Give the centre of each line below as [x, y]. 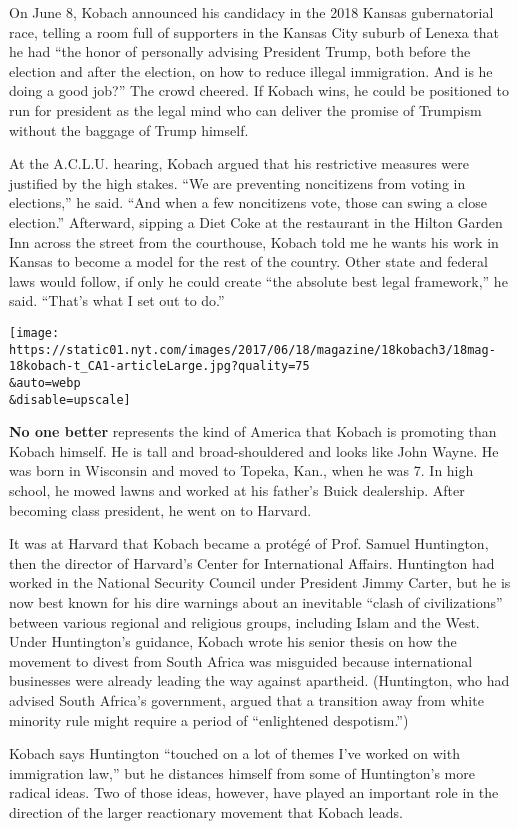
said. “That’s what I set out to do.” [117, 300]
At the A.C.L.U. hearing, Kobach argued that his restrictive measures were [239, 163]
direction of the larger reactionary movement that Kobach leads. [206, 811]
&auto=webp [45, 382]
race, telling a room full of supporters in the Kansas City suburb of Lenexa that [254, 31]
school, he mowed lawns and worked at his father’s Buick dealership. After [237, 489]
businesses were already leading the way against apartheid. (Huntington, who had [259, 680]
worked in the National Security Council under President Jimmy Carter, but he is [260, 582]
